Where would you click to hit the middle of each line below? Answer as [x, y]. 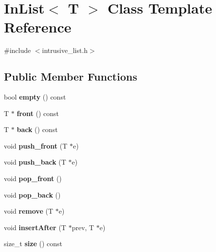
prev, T [83, 227]
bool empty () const [35, 97]
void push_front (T [36, 145]
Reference [38, 27]
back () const [37, 129]
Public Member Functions [71, 76]
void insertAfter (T [35, 227]
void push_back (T [35, 162]
